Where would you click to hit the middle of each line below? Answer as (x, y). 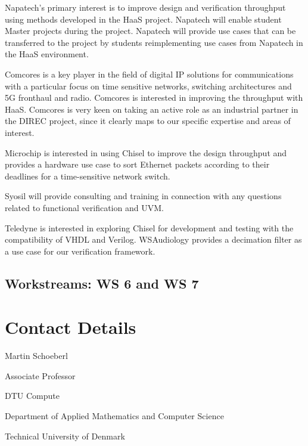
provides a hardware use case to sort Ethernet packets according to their (137, 164)
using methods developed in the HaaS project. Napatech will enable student (143, 19)
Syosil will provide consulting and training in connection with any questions (143, 196)
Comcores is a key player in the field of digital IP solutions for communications (149, 74)
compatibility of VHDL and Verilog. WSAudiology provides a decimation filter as (153, 239)
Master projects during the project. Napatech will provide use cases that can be (150, 31)
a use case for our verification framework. (80, 251)
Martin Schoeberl (36, 356)
